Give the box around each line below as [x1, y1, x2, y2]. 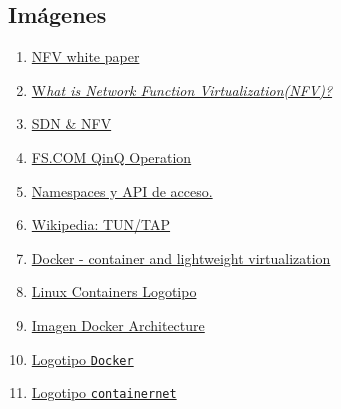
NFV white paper [31, 46, 140, 67]
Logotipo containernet [31, 382, 177, 403]
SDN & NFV [31, 113, 112, 134]
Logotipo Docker [31, 348, 134, 369]
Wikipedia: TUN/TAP [31, 214, 171, 235]
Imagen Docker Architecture [31, 314, 205, 335]
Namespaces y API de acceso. [31, 180, 213, 201]
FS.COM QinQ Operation [31, 146, 192, 167]
